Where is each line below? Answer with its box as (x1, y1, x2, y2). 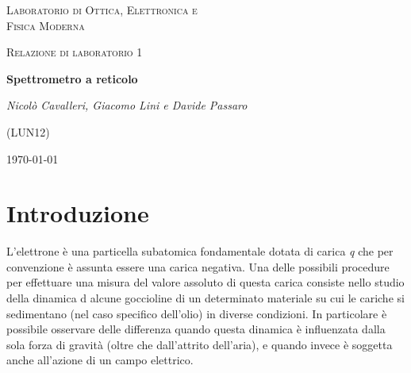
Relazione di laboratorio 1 (6, 44, 143, 60)
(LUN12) (6, 123, 50, 140)
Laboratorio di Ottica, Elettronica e (6, 2, 198, 17)
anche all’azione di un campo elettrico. (6, 352, 194, 368)
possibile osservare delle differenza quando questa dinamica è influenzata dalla (6, 321, 386, 337)
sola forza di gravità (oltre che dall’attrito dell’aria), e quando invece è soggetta (6, 336, 393, 352)
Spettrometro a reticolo (6, 70, 138, 87)
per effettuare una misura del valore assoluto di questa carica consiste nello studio (6, 274, 405, 290)
